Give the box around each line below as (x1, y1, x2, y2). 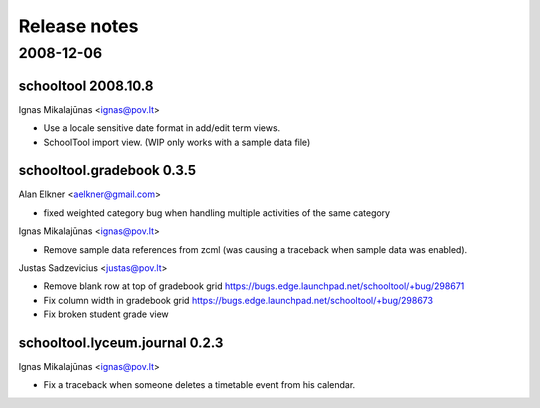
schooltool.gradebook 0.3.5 (18, 162, 197, 179)
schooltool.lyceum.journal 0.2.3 (18, 334, 224, 351)
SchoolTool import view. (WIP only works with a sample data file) (43, 136, 311, 148)
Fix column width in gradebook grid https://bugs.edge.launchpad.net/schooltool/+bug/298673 (43, 294, 434, 306)
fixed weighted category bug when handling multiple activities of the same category (43, 206, 390, 219)
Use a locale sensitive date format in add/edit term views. (43, 122, 281, 134)
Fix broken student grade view (43, 308, 169, 320)
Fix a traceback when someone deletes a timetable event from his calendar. (43, 379, 356, 391)
